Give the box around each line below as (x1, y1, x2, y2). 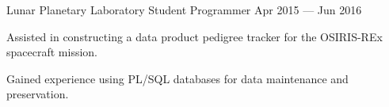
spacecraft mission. (6, 44, 97, 60)
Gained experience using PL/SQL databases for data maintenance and (6, 70, 349, 86)
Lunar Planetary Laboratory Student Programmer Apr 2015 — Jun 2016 (6, 2, 362, 17)
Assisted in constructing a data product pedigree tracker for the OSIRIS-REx (6, 28, 383, 44)
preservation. (6, 86, 69, 102)
